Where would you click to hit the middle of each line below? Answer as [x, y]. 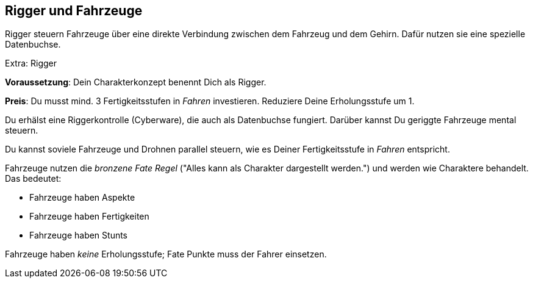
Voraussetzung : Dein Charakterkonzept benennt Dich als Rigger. [136, 82]
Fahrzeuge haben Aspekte [82, 198]
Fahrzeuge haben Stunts [79, 235]
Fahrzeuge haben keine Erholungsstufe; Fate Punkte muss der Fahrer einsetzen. [166, 254]
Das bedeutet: [33, 179]
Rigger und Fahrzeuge [74, 11]
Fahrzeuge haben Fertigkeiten [89, 217]
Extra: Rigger [31, 63]
